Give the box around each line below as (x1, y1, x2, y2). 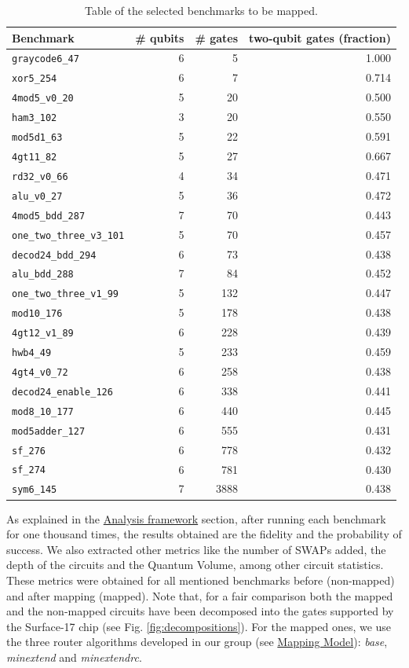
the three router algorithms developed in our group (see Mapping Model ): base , (6, 633, 388, 650)
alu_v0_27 (12, 190, 63, 202)
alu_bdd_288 (12, 269, 74, 281)
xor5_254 (12, 73, 57, 85)
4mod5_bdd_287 (12, 210, 86, 222)
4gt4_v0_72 (12, 366, 68, 378)
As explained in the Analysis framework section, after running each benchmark (6, 510, 386, 527)
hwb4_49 (12, 347, 52, 359)
